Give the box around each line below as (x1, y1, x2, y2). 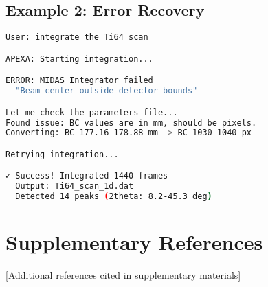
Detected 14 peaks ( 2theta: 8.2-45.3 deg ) (15, 192, 212, 202)
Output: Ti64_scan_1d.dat (15, 181, 134, 192)
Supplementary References (5, 228, 263, 256)
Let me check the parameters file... (5, 107, 178, 117)
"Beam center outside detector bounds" (15, 86, 198, 96)
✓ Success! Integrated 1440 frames (5, 171, 168, 181)
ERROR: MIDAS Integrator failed (5, 76, 153, 86)
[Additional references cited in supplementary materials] (5, 268, 241, 282)
